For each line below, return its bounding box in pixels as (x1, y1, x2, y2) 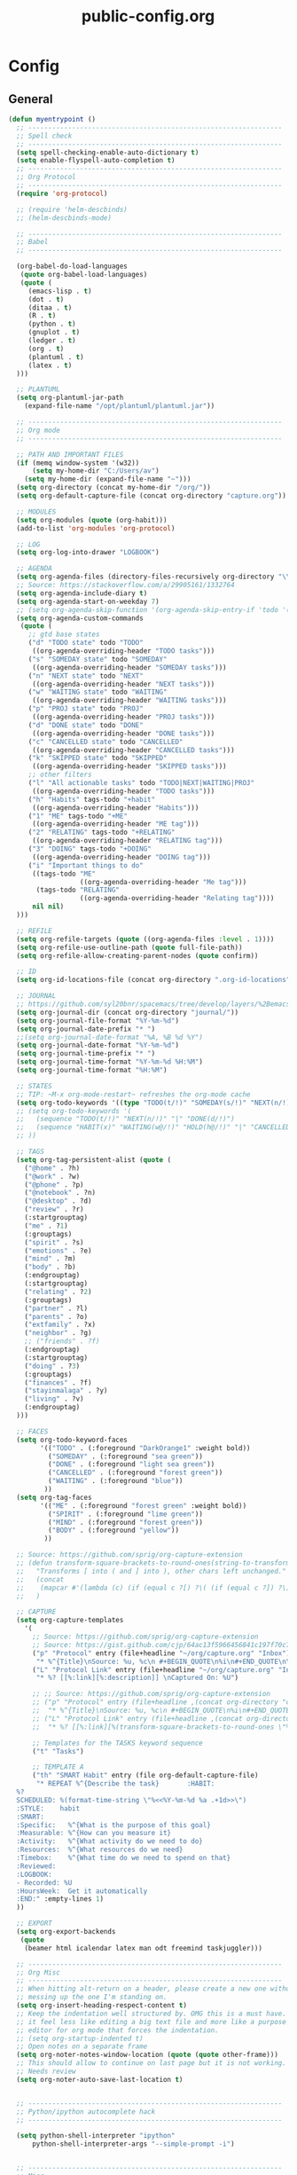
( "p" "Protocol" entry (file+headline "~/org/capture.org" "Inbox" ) (31, 1648, 291, 1658)
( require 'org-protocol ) (16, 189, 108, 198)
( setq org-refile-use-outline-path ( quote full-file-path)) (16, 943, 243, 952)
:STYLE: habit (16, 1803, 81, 1813)
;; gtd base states (27, 630, 100, 640)
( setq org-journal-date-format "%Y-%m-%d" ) (16, 1040, 179, 1050)
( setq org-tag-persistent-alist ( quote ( (16, 1155, 172, 1164)
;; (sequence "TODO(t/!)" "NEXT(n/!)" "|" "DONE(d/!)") (16, 1115, 236, 1124)
